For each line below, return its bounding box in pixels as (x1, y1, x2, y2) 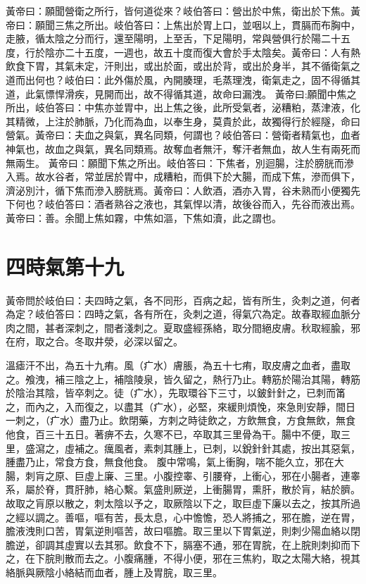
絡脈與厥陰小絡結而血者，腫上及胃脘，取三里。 (6, 564, 222, 579)
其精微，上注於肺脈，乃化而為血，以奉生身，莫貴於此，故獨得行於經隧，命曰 (6, 113, 360, 128)
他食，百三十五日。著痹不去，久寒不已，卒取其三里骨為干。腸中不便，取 (6, 426, 341, 441)
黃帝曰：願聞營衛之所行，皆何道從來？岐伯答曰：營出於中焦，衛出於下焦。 (6, 4, 351, 18)
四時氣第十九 (6, 251, 125, 280)
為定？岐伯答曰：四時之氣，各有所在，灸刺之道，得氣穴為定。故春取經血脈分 (6, 306, 360, 321)
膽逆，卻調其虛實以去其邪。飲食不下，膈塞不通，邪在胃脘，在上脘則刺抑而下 (6, 537, 360, 552)
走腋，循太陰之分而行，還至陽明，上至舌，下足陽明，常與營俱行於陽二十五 (6, 31, 351, 46)
